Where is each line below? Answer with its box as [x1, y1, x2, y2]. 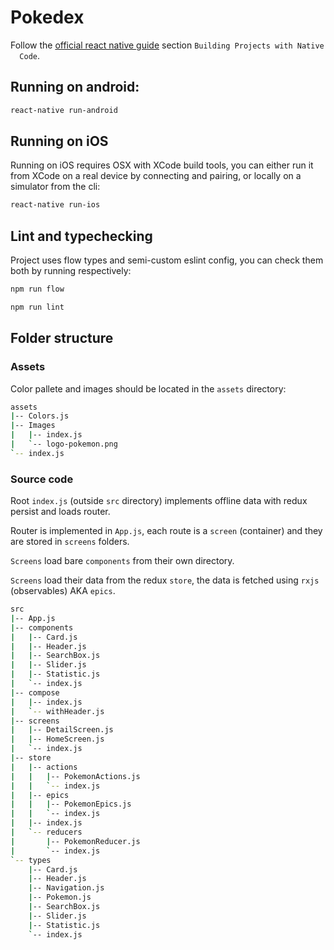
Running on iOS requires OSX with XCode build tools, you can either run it [10, 159, 314, 171]
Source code [10, 472, 74, 486]
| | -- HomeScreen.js [10, 734, 105, 745]
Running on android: [10, 79, 140, 96]
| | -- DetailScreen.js [10, 725, 114, 735]
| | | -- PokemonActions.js [10, 771, 141, 781]
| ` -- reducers [10, 827, 83, 838]
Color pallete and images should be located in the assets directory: [10, 382, 287, 395]
